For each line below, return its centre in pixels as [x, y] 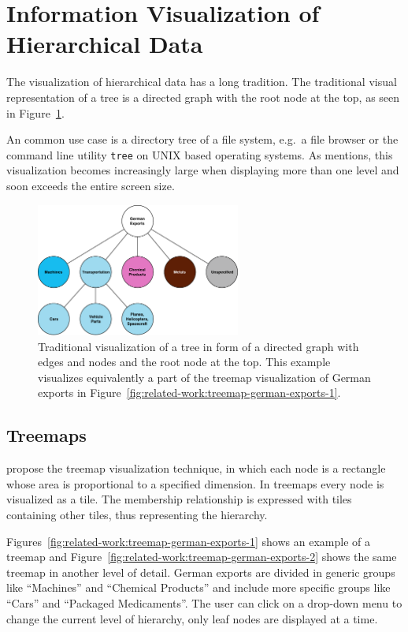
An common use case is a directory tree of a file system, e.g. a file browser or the [202, 139]
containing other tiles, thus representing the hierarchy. [137, 514]
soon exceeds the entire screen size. [91, 185]
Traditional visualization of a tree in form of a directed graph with [198, 346]
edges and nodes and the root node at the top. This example [184, 362]
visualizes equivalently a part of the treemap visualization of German [204, 377]
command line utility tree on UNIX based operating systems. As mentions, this [200, 154]
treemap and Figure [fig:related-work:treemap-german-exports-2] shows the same [202, 557]
